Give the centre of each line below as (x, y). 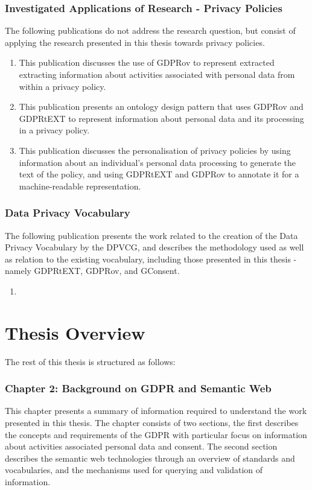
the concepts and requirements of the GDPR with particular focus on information (156, 434)
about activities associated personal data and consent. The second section (141, 446)
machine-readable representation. (80, 186)
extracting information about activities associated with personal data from (157, 74)
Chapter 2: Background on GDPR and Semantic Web (138, 388)
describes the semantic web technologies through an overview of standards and (150, 458)
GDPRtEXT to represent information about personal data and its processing (161, 118)
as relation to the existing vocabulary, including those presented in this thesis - (151, 259)
